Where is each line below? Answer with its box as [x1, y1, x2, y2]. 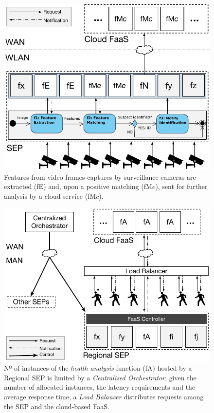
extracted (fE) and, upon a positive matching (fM [4, 181, 152, 191]
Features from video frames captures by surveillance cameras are [4, 171, 196, 182]
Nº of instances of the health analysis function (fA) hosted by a [4, 363, 192, 373]
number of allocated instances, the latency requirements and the [4, 382, 196, 392]
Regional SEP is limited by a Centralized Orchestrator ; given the [4, 372, 196, 382]
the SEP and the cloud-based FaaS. [4, 401, 109, 411]
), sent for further [155, 181, 208, 191]
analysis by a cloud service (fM [4, 190, 96, 201]
